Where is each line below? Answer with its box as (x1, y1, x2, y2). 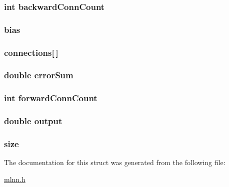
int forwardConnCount (4, 92, 97, 104)
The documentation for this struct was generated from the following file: (4, 157, 225, 168)
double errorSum (4, 69, 73, 81)
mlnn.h (4, 174, 25, 184)
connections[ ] (4, 46, 58, 58)
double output (4, 115, 62, 127)
